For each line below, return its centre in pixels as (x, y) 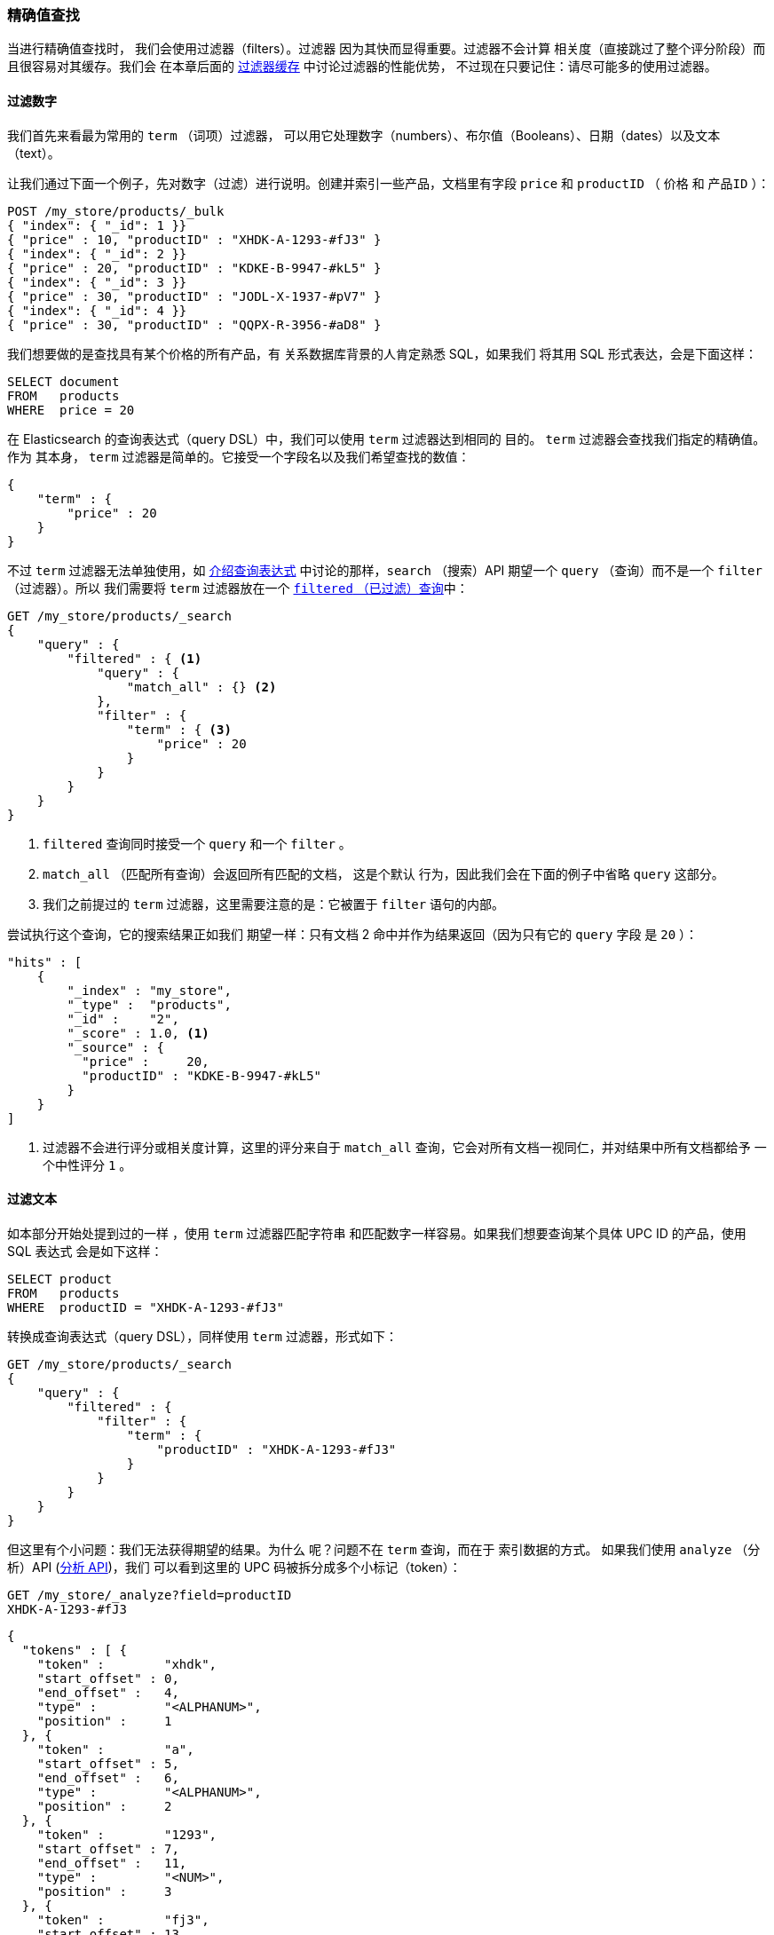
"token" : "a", (115, 1749)
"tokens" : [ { (74, 1650)
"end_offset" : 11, (112, 1863)
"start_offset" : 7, (108, 1848)
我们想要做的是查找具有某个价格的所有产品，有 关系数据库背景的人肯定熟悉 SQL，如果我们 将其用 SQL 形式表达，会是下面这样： (382, 353)
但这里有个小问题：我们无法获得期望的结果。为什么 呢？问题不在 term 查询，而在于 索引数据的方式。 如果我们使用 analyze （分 (384, 1549)
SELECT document (63, 381)
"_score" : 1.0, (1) (138, 1033)
